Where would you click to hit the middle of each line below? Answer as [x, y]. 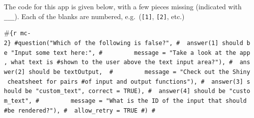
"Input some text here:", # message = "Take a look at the [124, 53]
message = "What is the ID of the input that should [159, 101]
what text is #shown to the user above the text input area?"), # [122, 62]
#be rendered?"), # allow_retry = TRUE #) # [80, 110]
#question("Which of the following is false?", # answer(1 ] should [129, 43]
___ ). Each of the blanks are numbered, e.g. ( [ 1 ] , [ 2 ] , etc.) [94, 16]
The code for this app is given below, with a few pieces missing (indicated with [123, 6]
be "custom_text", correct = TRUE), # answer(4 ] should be [125, 91]
